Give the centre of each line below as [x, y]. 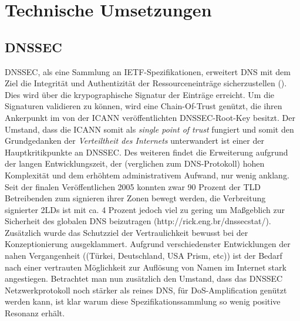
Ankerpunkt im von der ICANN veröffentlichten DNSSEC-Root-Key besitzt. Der [150, 117]
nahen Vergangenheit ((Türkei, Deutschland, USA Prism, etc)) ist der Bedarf [144, 256]
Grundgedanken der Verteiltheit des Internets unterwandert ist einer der [134, 141]
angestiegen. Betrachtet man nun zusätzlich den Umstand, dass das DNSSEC [144, 278]
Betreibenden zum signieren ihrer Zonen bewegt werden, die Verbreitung [135, 198]
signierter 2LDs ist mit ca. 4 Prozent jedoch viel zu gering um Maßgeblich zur [145, 209]
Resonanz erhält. [35, 313]
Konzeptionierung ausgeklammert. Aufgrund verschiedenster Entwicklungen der [148, 244]
